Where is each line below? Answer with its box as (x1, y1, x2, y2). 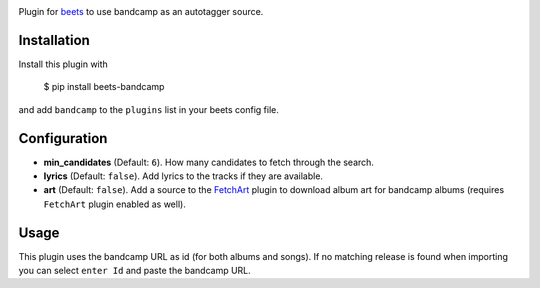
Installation (18, 31, 90, 49)
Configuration (18, 130, 108, 147)
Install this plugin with (18, 58, 109, 70)
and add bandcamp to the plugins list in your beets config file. (18, 103, 280, 115)
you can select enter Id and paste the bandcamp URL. (18, 265, 252, 277)
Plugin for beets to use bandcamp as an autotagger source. (18, 6, 264, 17)
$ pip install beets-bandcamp (43, 81, 165, 93)
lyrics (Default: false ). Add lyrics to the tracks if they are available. (43, 170, 324, 182)
